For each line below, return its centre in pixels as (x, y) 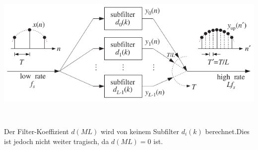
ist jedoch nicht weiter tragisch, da (57, 141)
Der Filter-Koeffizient (36, 131)
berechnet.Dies (227, 131)
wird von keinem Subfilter (140, 131)
